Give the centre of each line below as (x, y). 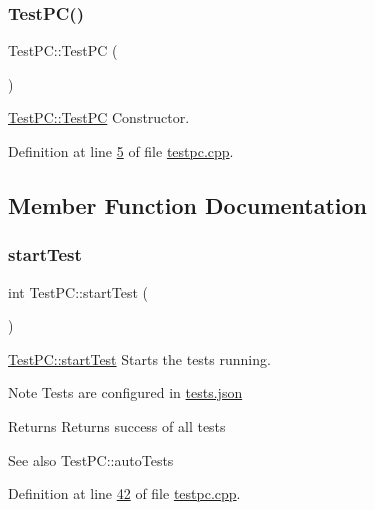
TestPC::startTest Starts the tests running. (139, 358)
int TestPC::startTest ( (78, 291)
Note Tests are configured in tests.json (125, 392)
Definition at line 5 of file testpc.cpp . (121, 151)
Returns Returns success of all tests (117, 425)
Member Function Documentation (188, 204)
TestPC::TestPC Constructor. (99, 117)
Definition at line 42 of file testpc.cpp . (124, 493)
